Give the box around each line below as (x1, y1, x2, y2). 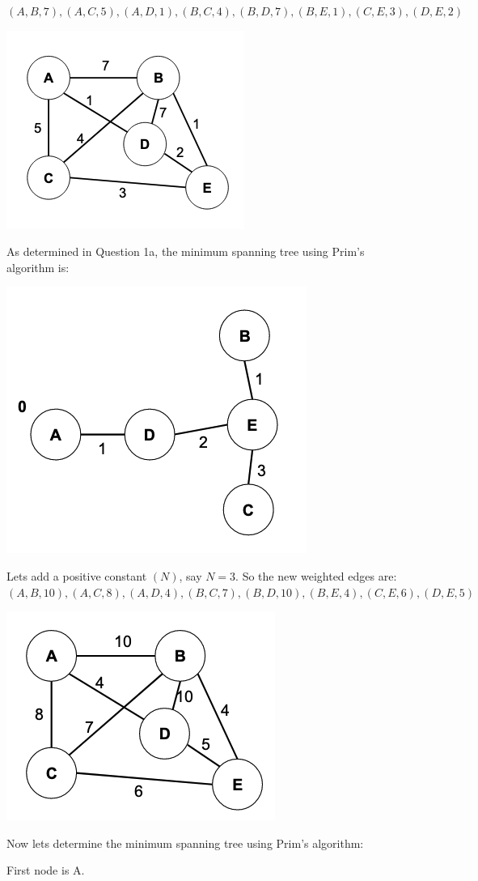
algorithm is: (6, 258, 70, 275)
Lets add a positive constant (6, 567, 147, 584)
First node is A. (6, 862, 85, 879)
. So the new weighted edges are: (235, 567, 397, 584)
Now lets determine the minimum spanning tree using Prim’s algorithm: (6, 834, 364, 851)
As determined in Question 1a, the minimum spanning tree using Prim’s (6, 243, 365, 260)
